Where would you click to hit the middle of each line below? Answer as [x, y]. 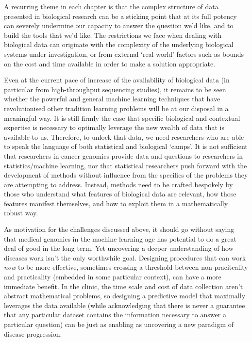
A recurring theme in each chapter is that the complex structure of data [111, 6]
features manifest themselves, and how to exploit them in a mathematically [116, 203]
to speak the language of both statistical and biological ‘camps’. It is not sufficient [126, 146]
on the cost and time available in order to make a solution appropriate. [110, 63]
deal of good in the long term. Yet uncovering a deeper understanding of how [119, 248]
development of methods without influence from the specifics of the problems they [126, 175]
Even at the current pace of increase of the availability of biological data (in [117, 80]
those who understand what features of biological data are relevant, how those [120, 194]
